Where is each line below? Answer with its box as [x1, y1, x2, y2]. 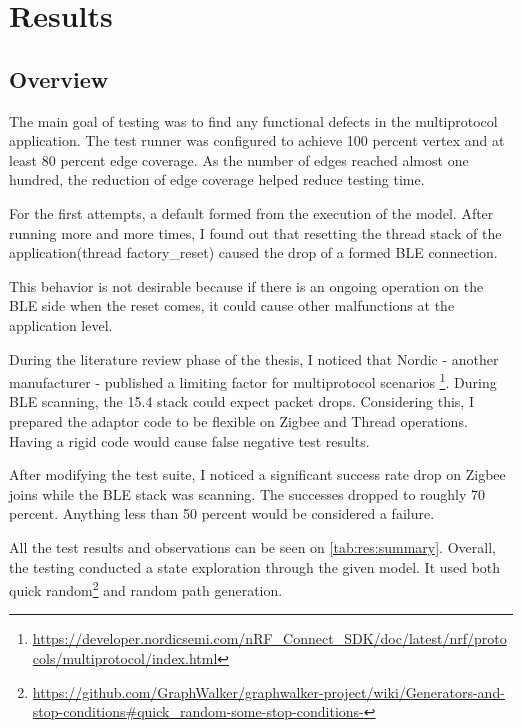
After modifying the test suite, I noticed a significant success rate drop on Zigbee [9, 464, 506, 485]
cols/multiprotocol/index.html [32, 647, 218, 668]
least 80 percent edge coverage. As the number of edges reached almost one [9, 149, 469, 170]
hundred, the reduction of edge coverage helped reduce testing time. [9, 169, 425, 190]
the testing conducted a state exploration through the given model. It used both [9, 556, 501, 577]
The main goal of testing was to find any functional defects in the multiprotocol [9, 110, 498, 131]
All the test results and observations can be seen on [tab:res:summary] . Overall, [9, 536, 496, 557]
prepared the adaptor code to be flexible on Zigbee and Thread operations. [9, 410, 468, 431]
